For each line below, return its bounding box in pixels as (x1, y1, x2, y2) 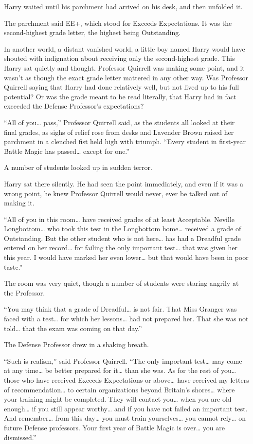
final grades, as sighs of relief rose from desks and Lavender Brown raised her (4, 127, 234, 137)
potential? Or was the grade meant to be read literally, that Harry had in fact (4, 91, 236, 101)
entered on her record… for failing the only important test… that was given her (4, 242, 238, 253)
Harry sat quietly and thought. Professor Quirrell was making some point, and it (4, 62, 245, 73)
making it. (4, 198, 35, 208)
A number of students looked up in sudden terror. (4, 162, 152, 172)
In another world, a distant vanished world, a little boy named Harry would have (4, 43, 245, 54)
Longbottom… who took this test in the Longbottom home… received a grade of (4, 223, 241, 234)
